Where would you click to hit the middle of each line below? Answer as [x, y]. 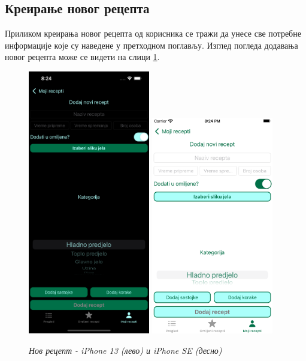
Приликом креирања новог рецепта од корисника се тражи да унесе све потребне [153, 33]
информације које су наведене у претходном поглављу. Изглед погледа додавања [152, 45]
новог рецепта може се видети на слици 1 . [82, 57]
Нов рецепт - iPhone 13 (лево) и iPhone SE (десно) [125, 350]
